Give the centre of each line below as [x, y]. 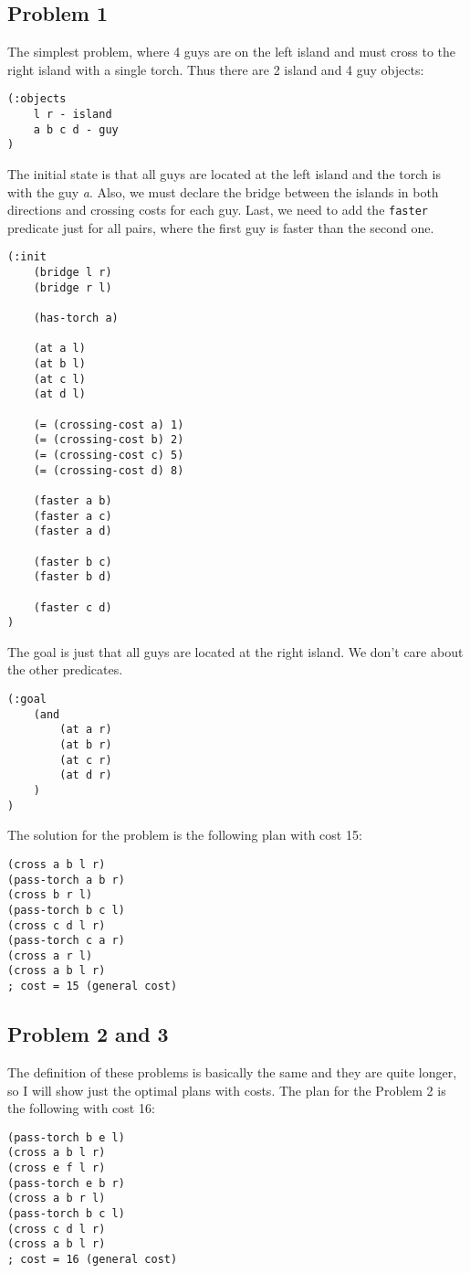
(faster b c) [73, 562]
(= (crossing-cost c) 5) [109, 455]
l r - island [73, 115]
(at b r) [86, 745]
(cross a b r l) [57, 1199]
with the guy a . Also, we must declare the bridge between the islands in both [223, 191]
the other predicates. [65, 669]
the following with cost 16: [81, 1108]
